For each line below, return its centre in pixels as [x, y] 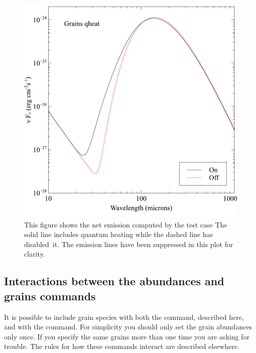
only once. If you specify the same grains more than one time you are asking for [127, 336]
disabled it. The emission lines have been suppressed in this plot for [129, 244]
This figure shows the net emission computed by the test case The [126, 224]
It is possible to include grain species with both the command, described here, [124, 317]
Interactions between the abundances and [114, 281]
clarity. [35, 254]
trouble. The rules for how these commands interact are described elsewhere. [122, 346]
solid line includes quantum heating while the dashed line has [118, 234]
